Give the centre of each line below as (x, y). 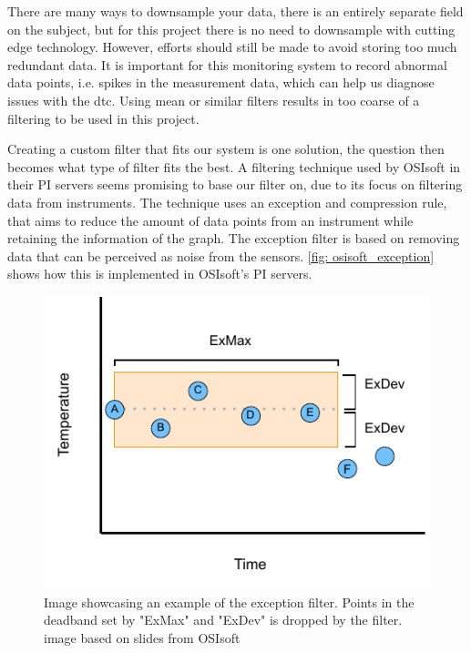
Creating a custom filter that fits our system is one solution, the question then (226, 149)
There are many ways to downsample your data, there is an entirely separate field (235, 11)
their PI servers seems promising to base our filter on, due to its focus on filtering (235, 184)
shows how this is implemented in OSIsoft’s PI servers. (160, 274)
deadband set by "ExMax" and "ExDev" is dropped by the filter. (223, 620)
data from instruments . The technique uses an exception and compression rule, (227, 202)
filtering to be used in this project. (103, 118)
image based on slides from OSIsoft (142, 638)
